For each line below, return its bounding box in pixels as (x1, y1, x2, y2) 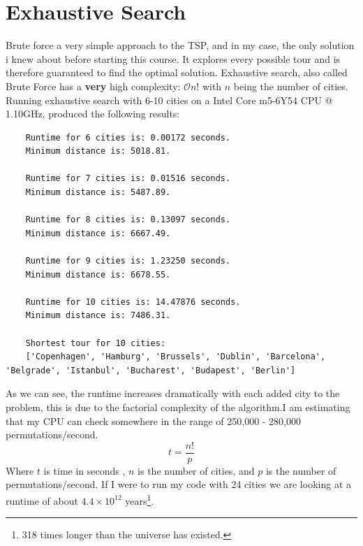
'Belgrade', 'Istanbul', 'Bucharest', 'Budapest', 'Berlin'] (6, 365, 296, 375)
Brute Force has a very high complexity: (6, 78, 181, 93)
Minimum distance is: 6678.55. (25, 269, 171, 280)
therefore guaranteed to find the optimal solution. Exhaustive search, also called (6, 65, 348, 80)
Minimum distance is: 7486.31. (25, 310, 171, 321)
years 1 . (125, 491, 154, 508)
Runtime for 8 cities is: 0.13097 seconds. (25, 215, 231, 225)
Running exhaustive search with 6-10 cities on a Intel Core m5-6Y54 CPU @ (6, 92, 333, 107)
